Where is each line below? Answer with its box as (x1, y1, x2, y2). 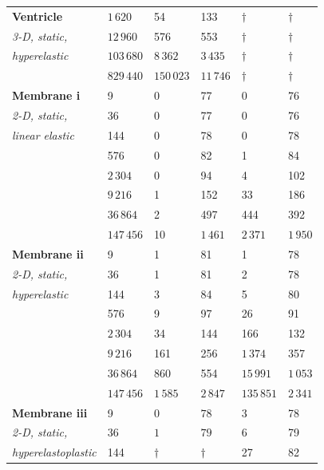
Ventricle (12, 7, 63, 24)
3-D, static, (12, 27, 68, 44)
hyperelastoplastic (12, 444, 97, 460)
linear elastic (12, 126, 74, 143)
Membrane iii (12, 404, 88, 421)
